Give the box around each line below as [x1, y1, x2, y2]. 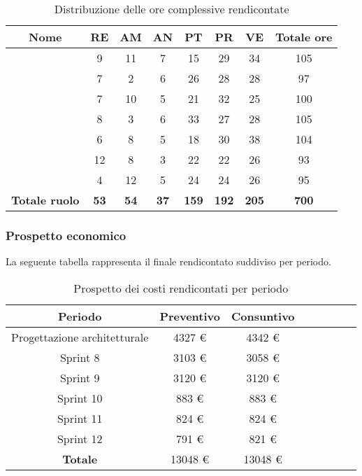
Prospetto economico [6, 226, 126, 244]
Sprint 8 [59, 349, 100, 365]
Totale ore [275, 29, 333, 45]
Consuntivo [231, 307, 295, 324]
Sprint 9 [59, 369, 100, 386]
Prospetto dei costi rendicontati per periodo [73, 279, 289, 296]
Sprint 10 [57, 389, 103, 406]
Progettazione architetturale [11, 328, 149, 345]
